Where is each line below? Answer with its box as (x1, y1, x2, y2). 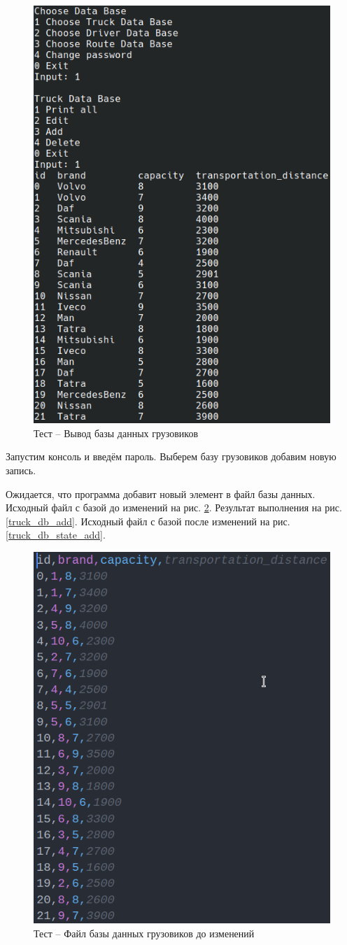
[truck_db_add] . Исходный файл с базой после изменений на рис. (6, 513, 290, 528)
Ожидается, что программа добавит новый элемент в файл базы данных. (6, 486, 316, 501)
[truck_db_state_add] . (6, 527, 106, 542)
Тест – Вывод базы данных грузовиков (34, 425, 199, 440)
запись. (6, 463, 36, 477)
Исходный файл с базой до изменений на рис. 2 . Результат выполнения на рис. (6, 500, 342, 515)
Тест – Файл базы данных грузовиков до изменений (34, 925, 255, 940)
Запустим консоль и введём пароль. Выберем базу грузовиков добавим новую (6, 449, 337, 464)
